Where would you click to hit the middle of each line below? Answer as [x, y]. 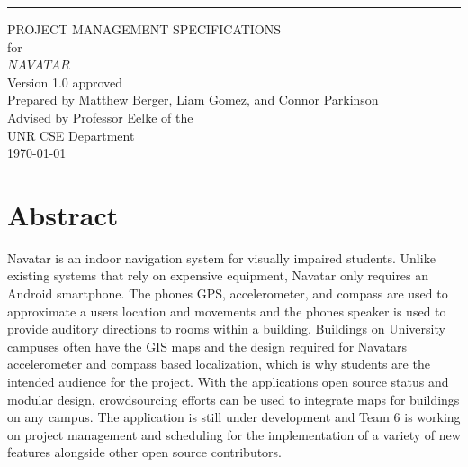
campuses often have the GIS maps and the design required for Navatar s [207, 346]
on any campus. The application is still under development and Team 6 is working [234, 417]
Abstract [63, 214]
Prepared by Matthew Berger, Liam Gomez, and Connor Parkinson [193, 100]
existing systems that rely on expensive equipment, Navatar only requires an [218, 275]
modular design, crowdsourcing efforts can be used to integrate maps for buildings [234, 399]
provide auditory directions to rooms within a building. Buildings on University [226, 329]
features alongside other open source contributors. [145, 452]
